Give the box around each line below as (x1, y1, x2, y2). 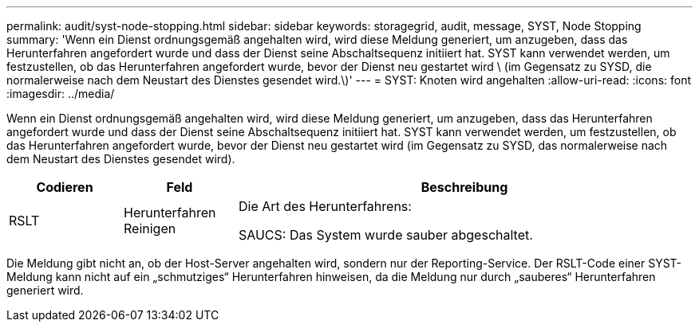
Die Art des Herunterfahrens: (238, 198, 412, 214)
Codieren (36, 179, 93, 195)
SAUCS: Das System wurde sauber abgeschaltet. (238, 227, 533, 243)
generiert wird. (6, 283, 84, 297)
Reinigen (123, 221, 176, 236)
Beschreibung (421, 179, 508, 195)
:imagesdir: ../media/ (6, 87, 115, 100)
